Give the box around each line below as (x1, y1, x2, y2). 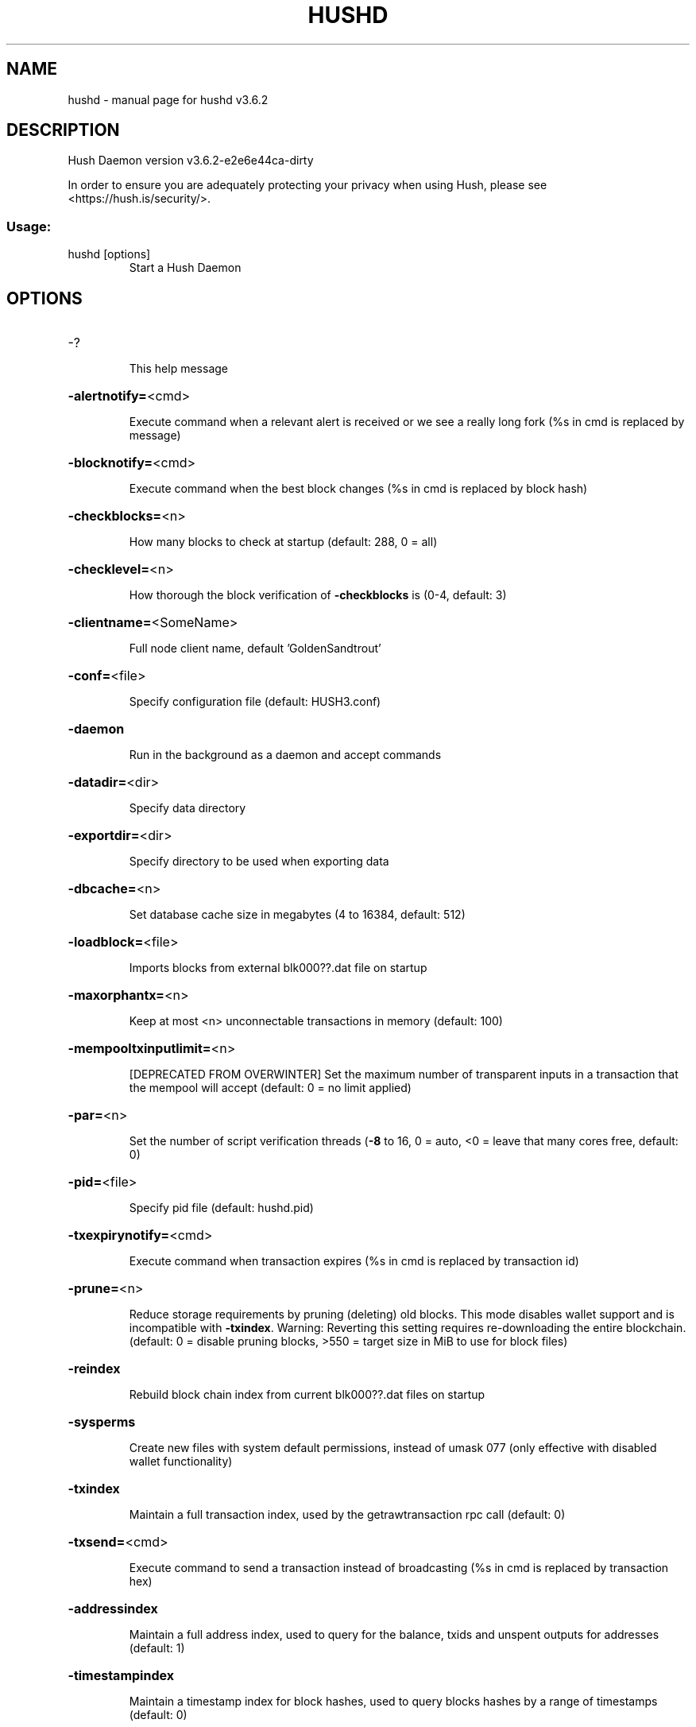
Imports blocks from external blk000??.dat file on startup (129, 961, 427, 975)
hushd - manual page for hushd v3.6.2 (68, 92, 269, 106)
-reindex (68, 1361, 121, 1377)
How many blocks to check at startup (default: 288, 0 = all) (129, 535, 438, 549)
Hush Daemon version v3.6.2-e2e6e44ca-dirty (68, 153, 314, 168)
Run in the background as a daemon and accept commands (129, 748, 442, 762)
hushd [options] (68, 247, 151, 261)
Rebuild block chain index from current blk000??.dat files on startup (129, 1388, 485, 1402)
